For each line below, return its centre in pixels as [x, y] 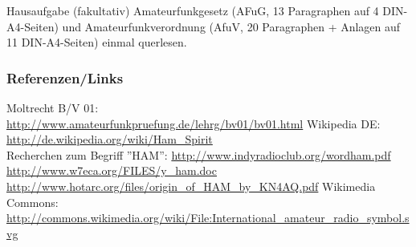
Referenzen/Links [65, 77]
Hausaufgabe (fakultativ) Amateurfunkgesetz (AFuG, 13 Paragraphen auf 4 [193, 10]
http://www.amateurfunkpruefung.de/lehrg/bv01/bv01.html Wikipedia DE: [194, 123]
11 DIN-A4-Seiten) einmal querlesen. [97, 42]
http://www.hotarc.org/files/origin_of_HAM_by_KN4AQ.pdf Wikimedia [191, 186]
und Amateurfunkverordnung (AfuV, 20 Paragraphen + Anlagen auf [231, 26]
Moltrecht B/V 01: [53, 107]
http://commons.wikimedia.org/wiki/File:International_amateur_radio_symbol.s [208, 218]
